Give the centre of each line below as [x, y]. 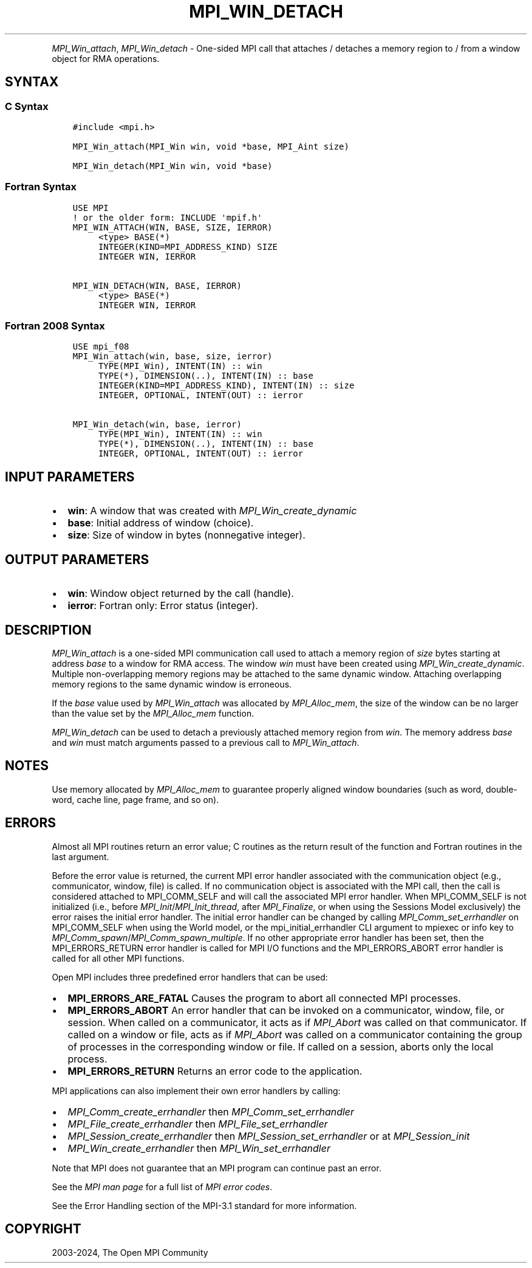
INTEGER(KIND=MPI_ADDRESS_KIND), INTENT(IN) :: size [226, 386]
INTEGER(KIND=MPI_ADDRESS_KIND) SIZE [188, 246]
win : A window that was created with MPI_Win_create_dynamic [212, 511]
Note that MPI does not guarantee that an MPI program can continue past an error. [217, 1168]
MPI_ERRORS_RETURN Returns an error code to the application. [215, 1071]
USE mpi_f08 [101, 347]
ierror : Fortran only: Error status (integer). [163, 606]
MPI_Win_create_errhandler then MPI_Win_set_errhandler [199, 1148]
